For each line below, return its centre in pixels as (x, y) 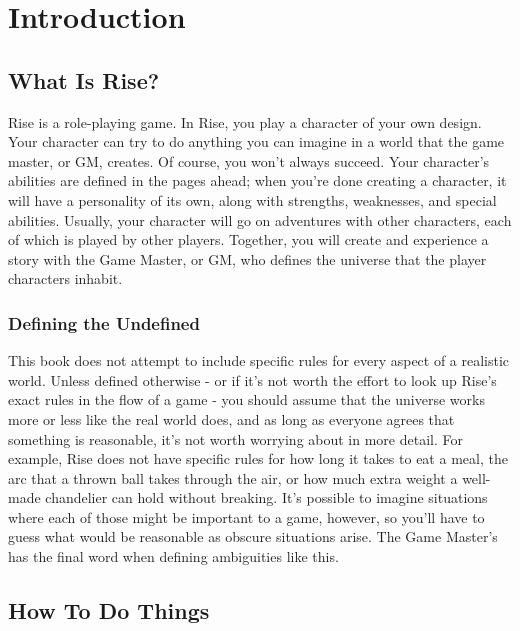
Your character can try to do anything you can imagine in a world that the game (256, 141)
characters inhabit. (65, 278)
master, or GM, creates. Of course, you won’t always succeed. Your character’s (249, 160)
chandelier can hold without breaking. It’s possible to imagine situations (266, 497)
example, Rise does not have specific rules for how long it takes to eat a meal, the (258, 458)
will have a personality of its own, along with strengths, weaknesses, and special (252, 199)
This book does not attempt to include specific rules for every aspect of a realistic (259, 360)
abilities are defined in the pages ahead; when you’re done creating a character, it (257, 180)
